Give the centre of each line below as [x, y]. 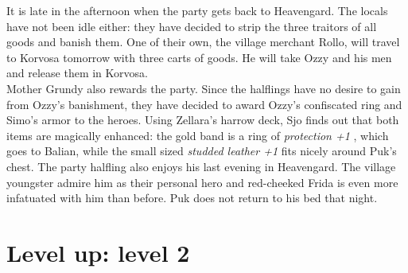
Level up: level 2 [98, 252]
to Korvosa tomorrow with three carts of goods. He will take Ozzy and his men [199, 57]
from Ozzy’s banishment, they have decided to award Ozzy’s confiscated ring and [204, 104]
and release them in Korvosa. [77, 73]
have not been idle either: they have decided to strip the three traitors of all [192, 26]
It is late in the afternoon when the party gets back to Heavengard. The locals [197, 10]
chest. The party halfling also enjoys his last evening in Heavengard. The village [201, 166]
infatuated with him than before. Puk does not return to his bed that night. [192, 198]
